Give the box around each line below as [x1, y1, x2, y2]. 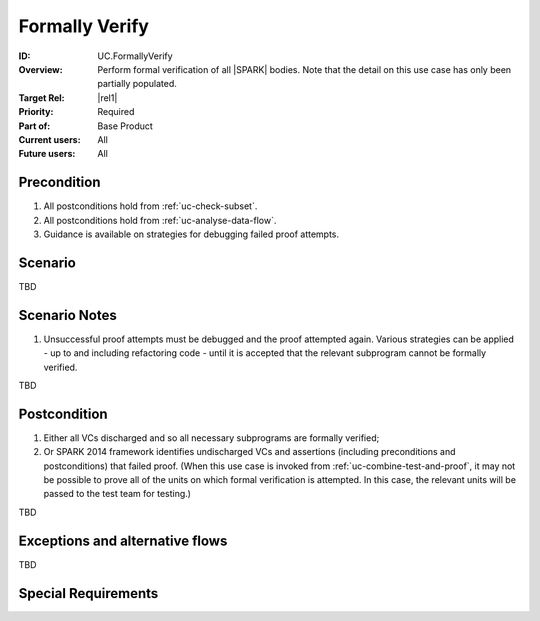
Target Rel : [18, 91, 65, 104]
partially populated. [97, 78, 177, 90]
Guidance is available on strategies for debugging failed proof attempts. [43, 228, 340, 240]
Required [97, 106, 135, 118]
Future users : [18, 148, 76, 160]
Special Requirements [18, 585, 159, 602]
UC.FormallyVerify [97, 50, 174, 62]
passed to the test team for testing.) [43, 488, 192, 500]
